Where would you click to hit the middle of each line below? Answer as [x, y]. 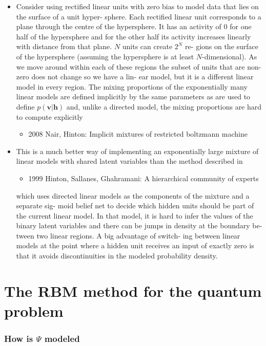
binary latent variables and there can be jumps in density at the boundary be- [139, 225]
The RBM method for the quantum [133, 290]
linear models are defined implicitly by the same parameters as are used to [133, 96]
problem [34, 311]
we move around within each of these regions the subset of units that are [130, 66]
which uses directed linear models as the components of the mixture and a [133, 195]
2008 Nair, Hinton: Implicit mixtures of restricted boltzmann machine [138, 134]
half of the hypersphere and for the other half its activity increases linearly [134, 36]
